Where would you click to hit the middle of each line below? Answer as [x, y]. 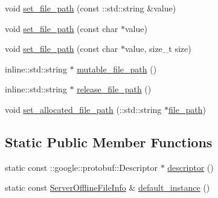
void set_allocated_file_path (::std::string [83, 109]
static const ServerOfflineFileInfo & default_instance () [107, 187]
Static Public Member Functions [109, 142]
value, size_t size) [158, 49]
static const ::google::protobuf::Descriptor [81, 167]
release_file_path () [114, 89]
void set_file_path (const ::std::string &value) [91, 8]
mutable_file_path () [117, 69]
